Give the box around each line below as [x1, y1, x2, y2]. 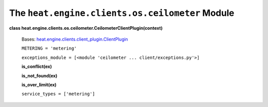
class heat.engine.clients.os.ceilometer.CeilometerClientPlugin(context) [9, 25, 163, 31]
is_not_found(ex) [21, 72, 58, 79]
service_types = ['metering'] [21, 91, 95, 97]
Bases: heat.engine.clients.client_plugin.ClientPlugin [21, 36, 129, 42]
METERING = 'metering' [21, 46, 77, 52]
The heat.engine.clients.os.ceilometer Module [9, 7, 234, 18]
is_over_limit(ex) [21, 82, 57, 88]
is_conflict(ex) [21, 63, 52, 69]
